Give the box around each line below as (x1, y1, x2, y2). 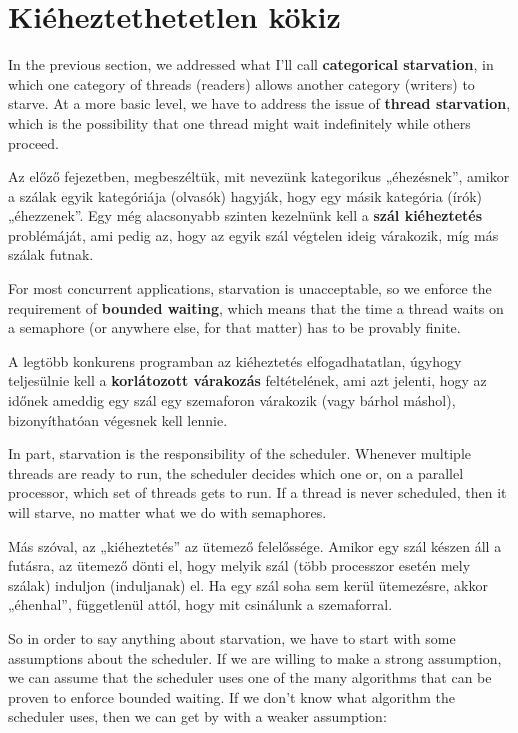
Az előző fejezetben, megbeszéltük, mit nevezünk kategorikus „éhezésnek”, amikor (8, 166, 510, 187)
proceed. (8, 132, 59, 153)
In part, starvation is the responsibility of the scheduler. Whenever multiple (8, 443, 471, 464)
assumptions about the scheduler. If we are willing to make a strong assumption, (8, 647, 502, 668)
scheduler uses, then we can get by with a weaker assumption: (8, 706, 387, 727)
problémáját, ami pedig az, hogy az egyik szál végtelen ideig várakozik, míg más (8, 224, 499, 245)
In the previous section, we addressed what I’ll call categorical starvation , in (8, 54, 494, 75)
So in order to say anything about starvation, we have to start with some (8, 627, 456, 648)
